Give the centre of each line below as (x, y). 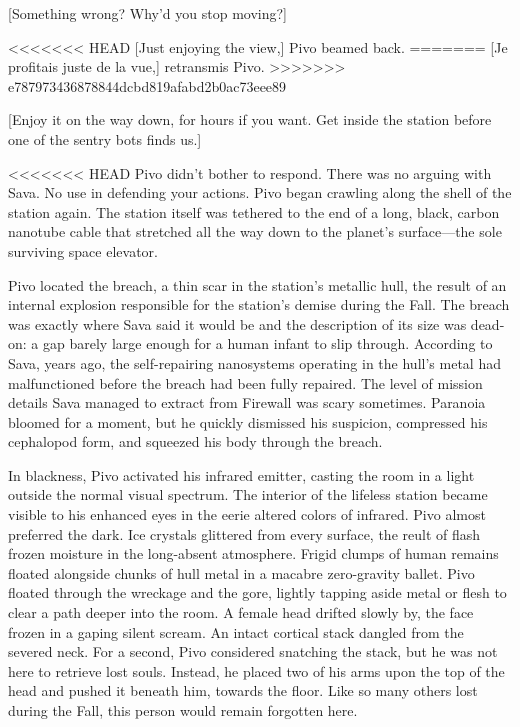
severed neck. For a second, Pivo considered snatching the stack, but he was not (253, 651)
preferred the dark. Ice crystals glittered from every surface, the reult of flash (244, 533)
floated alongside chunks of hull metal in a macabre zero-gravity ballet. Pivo (241, 572)
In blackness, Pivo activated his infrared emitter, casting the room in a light (241, 474)
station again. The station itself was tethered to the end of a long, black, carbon (254, 211)
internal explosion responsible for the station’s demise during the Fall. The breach (259, 304)
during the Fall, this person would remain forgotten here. (183, 710)
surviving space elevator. (83, 250)
